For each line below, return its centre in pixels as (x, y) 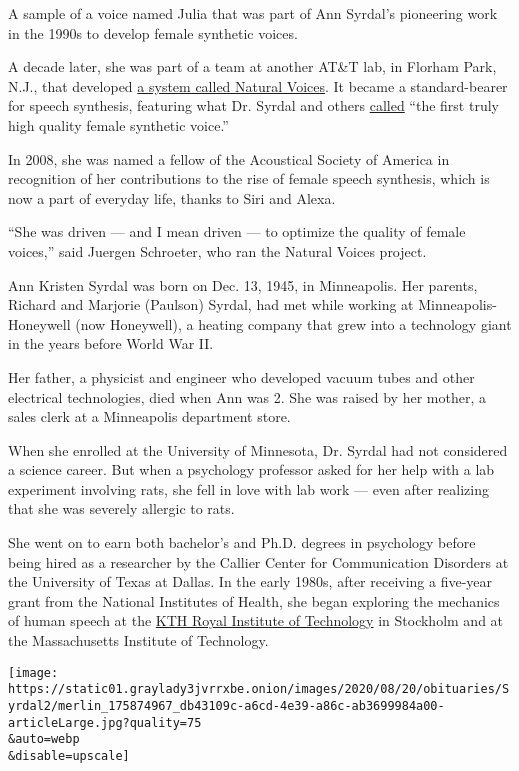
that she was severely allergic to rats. (121, 508)
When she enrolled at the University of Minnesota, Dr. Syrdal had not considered (258, 449)
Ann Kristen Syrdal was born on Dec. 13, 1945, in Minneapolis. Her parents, (243, 284)
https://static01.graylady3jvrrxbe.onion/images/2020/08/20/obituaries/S (259, 689)
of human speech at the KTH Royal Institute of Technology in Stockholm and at (256, 620)
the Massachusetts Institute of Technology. (138, 640)
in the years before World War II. (111, 343)
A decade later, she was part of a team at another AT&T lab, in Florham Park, (252, 66)
